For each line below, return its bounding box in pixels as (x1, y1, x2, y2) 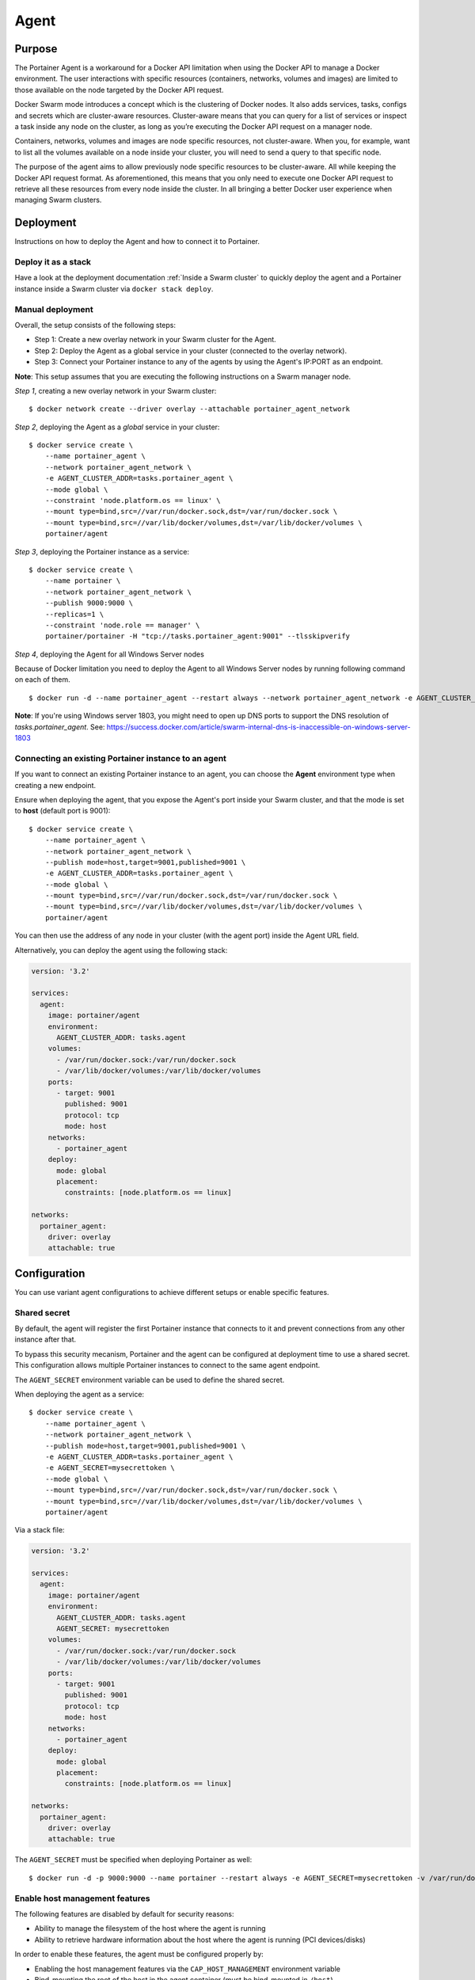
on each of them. (14, 675, 70, 684)
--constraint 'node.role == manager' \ (44, 620, 200, 630)
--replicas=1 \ (44, 610, 104, 619)
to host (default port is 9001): (14, 806, 111, 816)
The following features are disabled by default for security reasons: (14, 1909, 234, 1918)
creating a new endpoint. (14, 780, 97, 790)
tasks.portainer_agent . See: (14, 722, 105, 732)
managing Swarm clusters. (14, 195, 102, 205)
